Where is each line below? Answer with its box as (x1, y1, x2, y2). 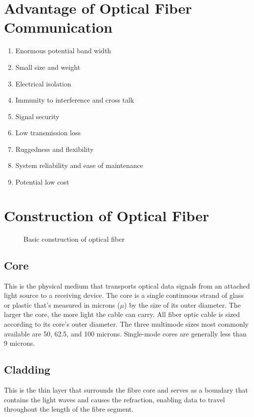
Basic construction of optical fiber (23, 233, 125, 244)
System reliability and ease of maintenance (15, 160, 143, 170)
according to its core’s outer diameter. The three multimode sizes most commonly (4, 318, 249, 329)
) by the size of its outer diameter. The (124, 299, 241, 310)
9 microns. (4, 338, 35, 348)
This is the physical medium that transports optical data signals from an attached (4, 280, 250, 291)
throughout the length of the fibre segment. (4, 404, 134, 414)
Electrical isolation (15, 78, 71, 88)
